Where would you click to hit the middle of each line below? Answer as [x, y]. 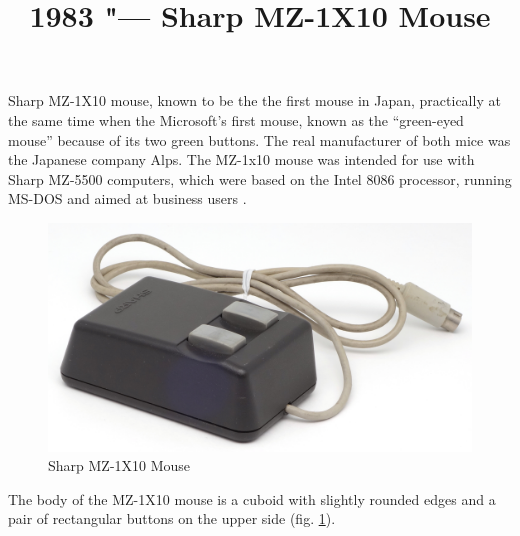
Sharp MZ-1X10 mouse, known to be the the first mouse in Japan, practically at [254, 100]
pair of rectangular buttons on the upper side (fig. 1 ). [172, 518]
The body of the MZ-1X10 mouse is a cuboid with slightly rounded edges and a [252, 498]
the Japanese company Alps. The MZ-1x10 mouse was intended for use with [241, 159]
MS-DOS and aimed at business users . [127, 198]
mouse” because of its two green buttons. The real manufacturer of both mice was [259, 139]
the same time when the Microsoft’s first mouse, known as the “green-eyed [236, 119]
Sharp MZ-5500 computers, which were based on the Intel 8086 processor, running [260, 178]
